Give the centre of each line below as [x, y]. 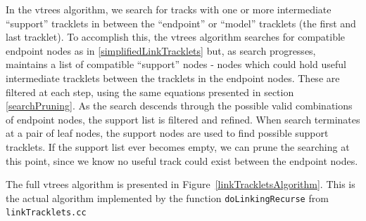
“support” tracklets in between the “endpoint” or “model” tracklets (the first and [181, 23]
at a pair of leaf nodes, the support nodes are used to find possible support [167, 133]
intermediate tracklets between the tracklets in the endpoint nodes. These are [173, 78]
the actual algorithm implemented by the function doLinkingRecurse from [167, 197]
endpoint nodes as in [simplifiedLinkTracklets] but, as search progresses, [161, 50]
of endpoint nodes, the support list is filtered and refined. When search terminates [183, 119]
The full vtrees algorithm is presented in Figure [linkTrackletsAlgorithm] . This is [181, 184]
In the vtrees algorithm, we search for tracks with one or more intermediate [169, 9]
